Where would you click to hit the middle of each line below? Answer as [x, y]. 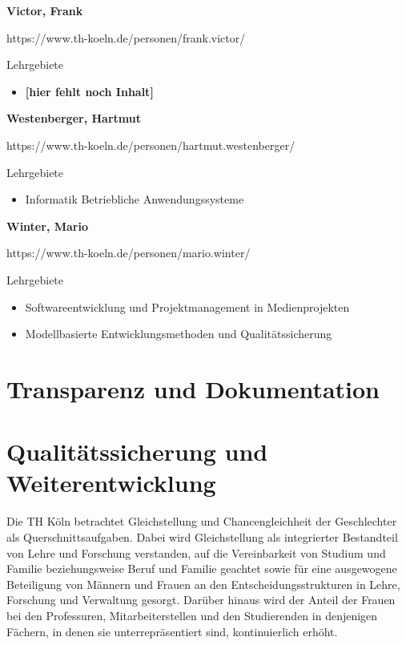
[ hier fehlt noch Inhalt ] [89, 91]
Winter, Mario [47, 226]
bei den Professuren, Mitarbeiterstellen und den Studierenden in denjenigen [192, 615]
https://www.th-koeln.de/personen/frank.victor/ [126, 37]
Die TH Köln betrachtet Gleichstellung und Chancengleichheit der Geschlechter [202, 521]
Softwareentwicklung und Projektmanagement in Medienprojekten [187, 306]
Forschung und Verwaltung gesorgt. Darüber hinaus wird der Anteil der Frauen [201, 600]
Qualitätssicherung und [137, 451]
